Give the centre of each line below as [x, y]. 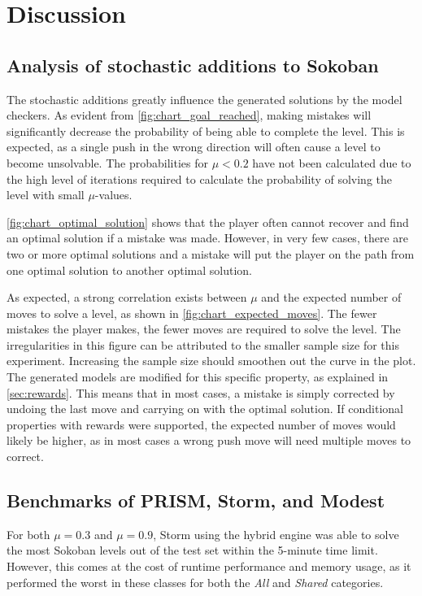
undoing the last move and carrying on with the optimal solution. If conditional [205, 409]
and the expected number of [331, 297]
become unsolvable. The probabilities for [107, 162]
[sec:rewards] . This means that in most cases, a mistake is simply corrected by [201, 392]
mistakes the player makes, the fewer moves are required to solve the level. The [204, 329]
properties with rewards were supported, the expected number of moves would [201, 424]
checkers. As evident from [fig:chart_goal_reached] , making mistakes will [189, 115]
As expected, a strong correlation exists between [127, 297]
